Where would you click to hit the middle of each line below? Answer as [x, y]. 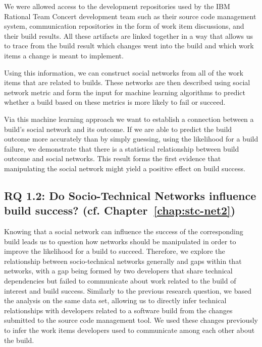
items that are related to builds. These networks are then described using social [127, 82]
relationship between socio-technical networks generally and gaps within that [123, 261]
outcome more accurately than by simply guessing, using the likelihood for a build [131, 139]
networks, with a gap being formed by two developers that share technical [118, 271]
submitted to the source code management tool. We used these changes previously [131, 320]
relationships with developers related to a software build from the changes [118, 310]
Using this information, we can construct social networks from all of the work [124, 72]
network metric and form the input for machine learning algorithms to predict [125, 92]
